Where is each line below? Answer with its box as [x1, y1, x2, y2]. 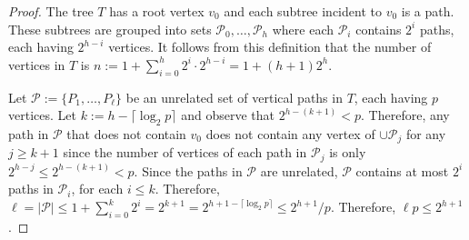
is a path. [401, 2, 454, 20]
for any [405, 124, 446, 143]
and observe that [181, 105, 274, 125]
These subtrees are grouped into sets [8, 19, 212, 38]
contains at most [355, 161, 449, 180]
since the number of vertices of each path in [63, 143, 307, 162]
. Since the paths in [134, 161, 243, 180]
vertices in [8, 55, 65, 74]
